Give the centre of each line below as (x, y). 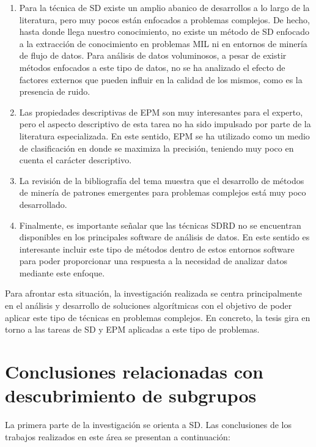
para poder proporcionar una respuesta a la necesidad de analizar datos (153, 261)
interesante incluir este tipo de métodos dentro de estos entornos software (157, 249)
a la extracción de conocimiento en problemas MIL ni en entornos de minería (163, 43)
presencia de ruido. (55, 91)
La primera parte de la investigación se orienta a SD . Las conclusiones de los (148, 425)
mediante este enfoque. (62, 272)
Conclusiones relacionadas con (134, 371)
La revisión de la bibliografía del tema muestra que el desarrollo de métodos (162, 180)
